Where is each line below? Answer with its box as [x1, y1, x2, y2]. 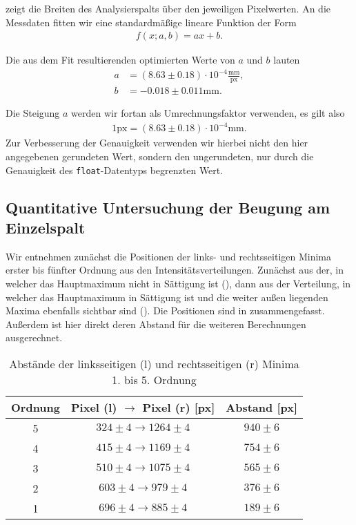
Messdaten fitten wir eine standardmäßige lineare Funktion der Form [6, 15, 297, 29]
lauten [273, 52, 300, 67]
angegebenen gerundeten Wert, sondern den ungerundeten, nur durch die [6, 149, 314, 163]
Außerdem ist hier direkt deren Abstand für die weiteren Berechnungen [6, 316, 306, 331]
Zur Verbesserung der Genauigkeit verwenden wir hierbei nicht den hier [6, 135, 308, 150]
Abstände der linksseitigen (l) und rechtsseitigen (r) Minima [9, 355, 299, 372]
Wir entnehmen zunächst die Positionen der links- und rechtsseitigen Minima [6, 249, 332, 263]
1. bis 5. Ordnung [112, 371, 197, 388]
